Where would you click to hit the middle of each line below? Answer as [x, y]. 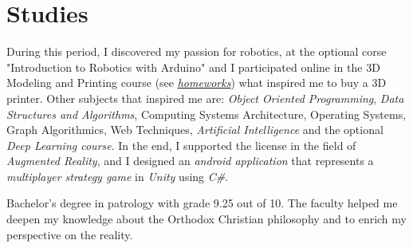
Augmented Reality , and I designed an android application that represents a [190, 161]
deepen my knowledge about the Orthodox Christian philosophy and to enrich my [206, 219]
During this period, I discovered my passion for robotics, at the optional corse [197, 51]
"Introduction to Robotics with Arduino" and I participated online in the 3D [193, 67]
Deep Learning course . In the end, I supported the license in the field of [181, 145]
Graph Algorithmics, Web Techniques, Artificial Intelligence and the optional [195, 130]
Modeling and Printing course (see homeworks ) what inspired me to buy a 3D [197, 83]
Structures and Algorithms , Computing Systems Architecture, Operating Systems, [206, 114]
